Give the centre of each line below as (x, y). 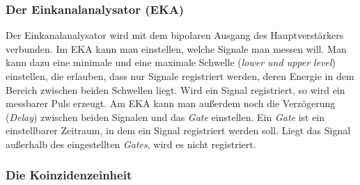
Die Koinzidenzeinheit (69, 175)
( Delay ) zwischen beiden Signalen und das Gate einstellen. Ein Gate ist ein (165, 116)
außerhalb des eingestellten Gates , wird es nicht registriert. (131, 144)
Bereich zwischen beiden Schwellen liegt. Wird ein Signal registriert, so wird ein (175, 89)
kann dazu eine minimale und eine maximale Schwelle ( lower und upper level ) (171, 62)
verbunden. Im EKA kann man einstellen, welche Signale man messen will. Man (176, 48)
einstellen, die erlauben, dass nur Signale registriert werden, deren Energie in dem (180, 76)
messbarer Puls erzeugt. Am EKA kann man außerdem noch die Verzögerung (171, 103)
